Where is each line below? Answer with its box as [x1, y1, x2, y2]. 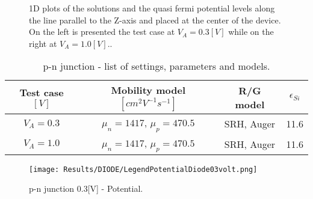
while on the [228, 25, 274, 38]
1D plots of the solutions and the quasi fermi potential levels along [29, 2, 275, 14]
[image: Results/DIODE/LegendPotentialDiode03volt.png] [29, 165, 258, 174]
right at [29, 37, 57, 49]
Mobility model [111, 83, 186, 97]
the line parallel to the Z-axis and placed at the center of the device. [29, 13, 281, 26]
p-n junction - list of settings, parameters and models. [43, 59, 270, 73]
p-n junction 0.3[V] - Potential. [29, 182, 143, 195]
